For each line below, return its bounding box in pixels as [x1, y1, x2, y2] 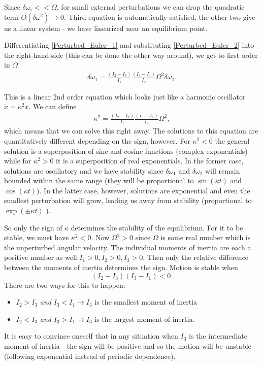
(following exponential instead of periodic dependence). [4, 350, 176, 361]
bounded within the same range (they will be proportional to [4, 175, 194, 186]
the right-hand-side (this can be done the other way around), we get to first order [4, 49, 258, 60]
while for [4, 155, 31, 166]
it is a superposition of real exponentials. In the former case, [56, 155, 244, 166]
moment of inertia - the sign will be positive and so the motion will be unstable [4, 341, 251, 351]
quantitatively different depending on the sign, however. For [4, 135, 190, 146]
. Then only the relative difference [143, 252, 249, 262]
